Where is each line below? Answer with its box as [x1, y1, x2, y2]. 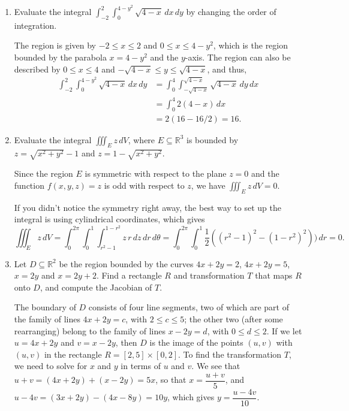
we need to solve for [14, 359, 88, 372]
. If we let [266, 324, 302, 337]
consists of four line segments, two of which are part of [88, 301, 289, 313]
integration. [14, 19, 57, 31]
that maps [255, 269, 293, 282]
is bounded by [186, 133, 239, 146]
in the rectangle [44, 347, 102, 360]
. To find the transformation [177, 347, 282, 360]
